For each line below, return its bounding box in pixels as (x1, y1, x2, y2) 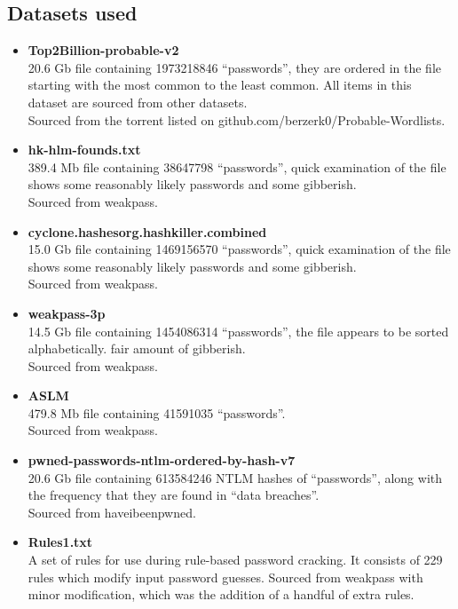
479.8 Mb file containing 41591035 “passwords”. (28, 403, 286, 422)
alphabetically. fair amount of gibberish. (28, 339, 246, 358)
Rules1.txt (28, 533, 93, 551)
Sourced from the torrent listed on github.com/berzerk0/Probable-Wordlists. (28, 110, 446, 129)
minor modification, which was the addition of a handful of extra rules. (28, 585, 415, 604)
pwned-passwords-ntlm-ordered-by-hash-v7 (28, 451, 296, 470)
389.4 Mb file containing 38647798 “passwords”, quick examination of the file (28, 157, 446, 176)
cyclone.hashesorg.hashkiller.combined (28, 222, 267, 241)
